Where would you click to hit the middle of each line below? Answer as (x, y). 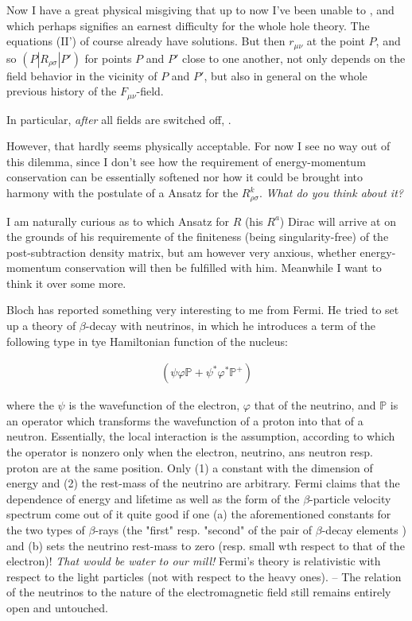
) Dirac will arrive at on (338, 221)
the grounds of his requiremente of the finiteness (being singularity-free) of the (198, 237)
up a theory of (41, 326)
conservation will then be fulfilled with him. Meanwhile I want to (223, 268)
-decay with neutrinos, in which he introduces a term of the (231, 326)
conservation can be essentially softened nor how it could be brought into (185, 177)
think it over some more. (66, 283)
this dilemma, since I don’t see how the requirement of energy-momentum (186, 161)
